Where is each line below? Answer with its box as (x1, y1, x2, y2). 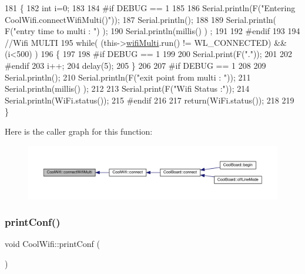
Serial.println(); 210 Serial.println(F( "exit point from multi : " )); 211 (5, 71, 251, 83)
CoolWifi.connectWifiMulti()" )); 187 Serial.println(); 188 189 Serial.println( (5, 13, 277, 25)
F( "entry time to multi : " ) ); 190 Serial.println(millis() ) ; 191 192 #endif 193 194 (5, 25, 300, 37)
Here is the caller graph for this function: (5, 125, 153, 137)
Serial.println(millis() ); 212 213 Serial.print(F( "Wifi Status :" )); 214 (5, 82, 250, 95)
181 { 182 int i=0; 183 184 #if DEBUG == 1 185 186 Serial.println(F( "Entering (5, 2, 296, 14)
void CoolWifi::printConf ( (5, 238, 100, 250)
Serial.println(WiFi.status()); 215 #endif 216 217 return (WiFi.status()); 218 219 (5, 93, 294, 106)
